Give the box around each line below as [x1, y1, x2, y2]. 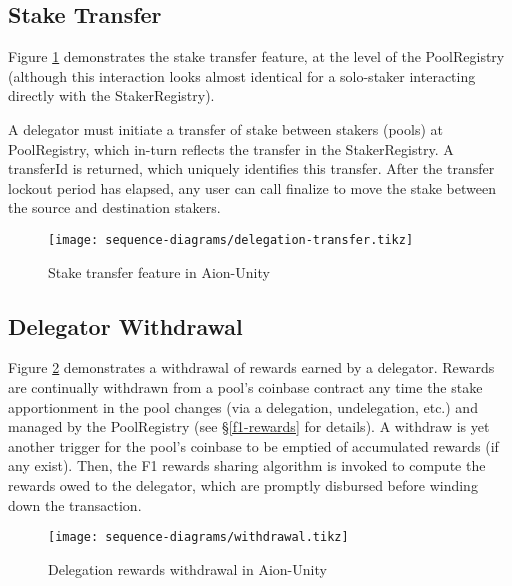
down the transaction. [8, 494, 142, 515]
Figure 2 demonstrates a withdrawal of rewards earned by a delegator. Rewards [8, 357, 495, 378]
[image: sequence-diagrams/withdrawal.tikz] [48, 530, 349, 545]
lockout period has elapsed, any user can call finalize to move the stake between [8, 177, 496, 198]
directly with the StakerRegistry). [8, 85, 215, 106]
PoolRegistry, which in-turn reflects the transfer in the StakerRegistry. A [8, 138, 454, 159]
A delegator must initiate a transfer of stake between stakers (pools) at [8, 118, 443, 139]
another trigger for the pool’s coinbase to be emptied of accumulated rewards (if [8, 435, 499, 456]
